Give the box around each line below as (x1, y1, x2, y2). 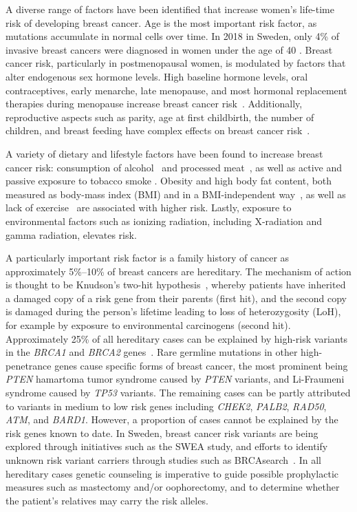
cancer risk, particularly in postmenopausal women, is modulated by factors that (6, 56, 346, 70)
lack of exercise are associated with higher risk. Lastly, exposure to (6, 200, 292, 215)
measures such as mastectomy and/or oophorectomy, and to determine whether (6, 480, 340, 494)
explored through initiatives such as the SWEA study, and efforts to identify (6, 439, 328, 454)
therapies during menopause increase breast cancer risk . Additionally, (6, 96, 303, 111)
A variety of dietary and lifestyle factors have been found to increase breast (6, 146, 323, 160)
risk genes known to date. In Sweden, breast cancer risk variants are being (6, 425, 318, 440)
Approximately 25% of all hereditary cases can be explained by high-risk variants (6, 331, 348, 345)
